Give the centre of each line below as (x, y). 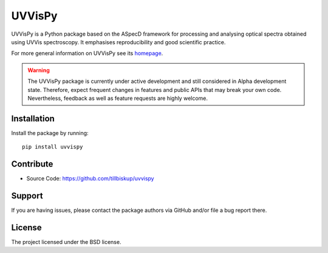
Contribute (32, 164)
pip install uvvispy (53, 147)
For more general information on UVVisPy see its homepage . (87, 53)
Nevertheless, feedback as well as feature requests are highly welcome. (118, 98)
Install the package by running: (50, 133)
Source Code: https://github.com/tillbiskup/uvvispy (90, 179)
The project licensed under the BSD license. (66, 241)
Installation (33, 118)
